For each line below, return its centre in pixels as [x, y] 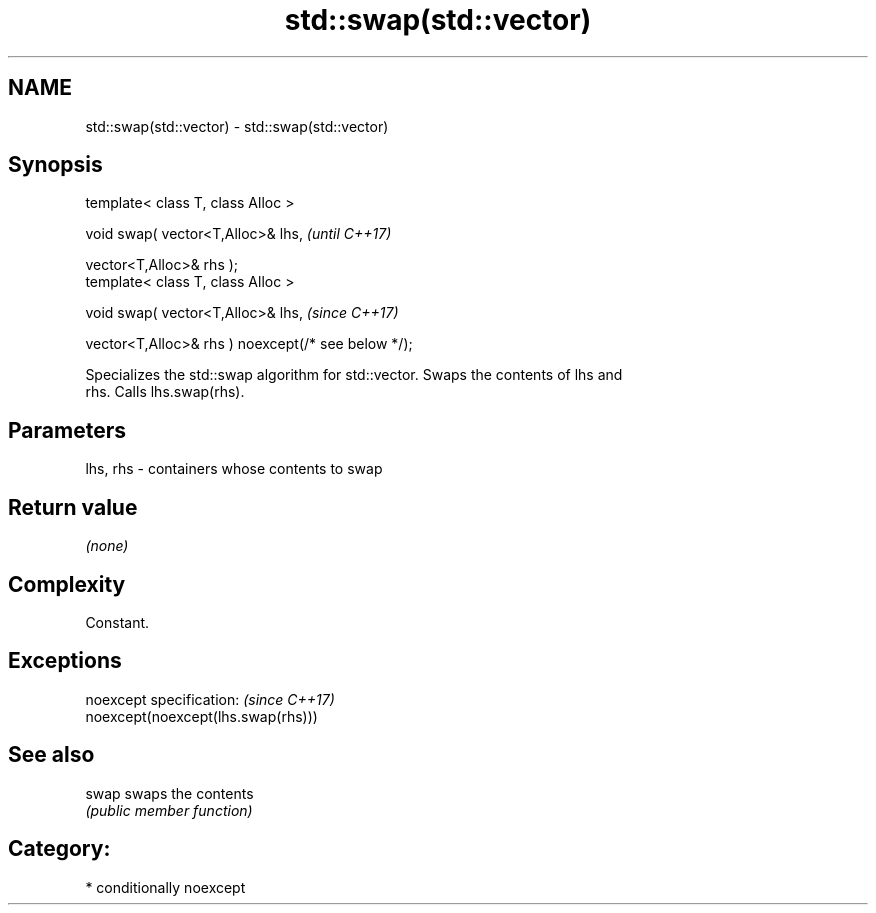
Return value [73, 507]
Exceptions [65, 661]
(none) [107, 546]
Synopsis [55, 165]
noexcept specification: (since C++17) [210, 699]
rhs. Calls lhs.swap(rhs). [165, 392]
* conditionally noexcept [165, 887]
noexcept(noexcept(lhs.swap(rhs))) [201, 716]
